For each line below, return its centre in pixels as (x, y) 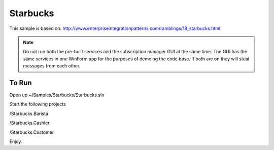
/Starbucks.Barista (29, 114)
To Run (21, 83)
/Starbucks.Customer (32, 132)
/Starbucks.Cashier (29, 123)
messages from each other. (52, 66)
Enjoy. (16, 141)
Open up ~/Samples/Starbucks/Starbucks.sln (57, 95)
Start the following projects (38, 104)
